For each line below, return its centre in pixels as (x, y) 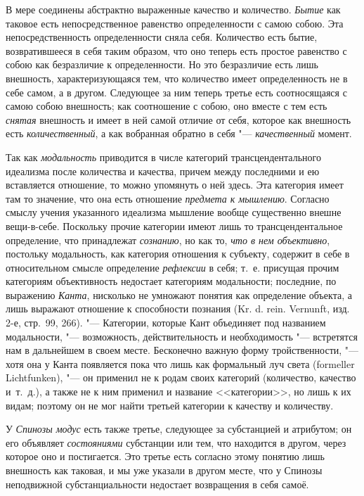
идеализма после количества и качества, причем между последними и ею (163, 171)
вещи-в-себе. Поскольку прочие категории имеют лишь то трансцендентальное (174, 225)
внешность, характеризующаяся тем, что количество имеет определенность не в (177, 78)
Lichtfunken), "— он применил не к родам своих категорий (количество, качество (181, 377)
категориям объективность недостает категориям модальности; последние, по (171, 281)
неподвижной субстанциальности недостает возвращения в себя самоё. (157, 484)
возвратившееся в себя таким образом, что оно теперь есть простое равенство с (176, 50)
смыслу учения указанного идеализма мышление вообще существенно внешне (174, 212)
